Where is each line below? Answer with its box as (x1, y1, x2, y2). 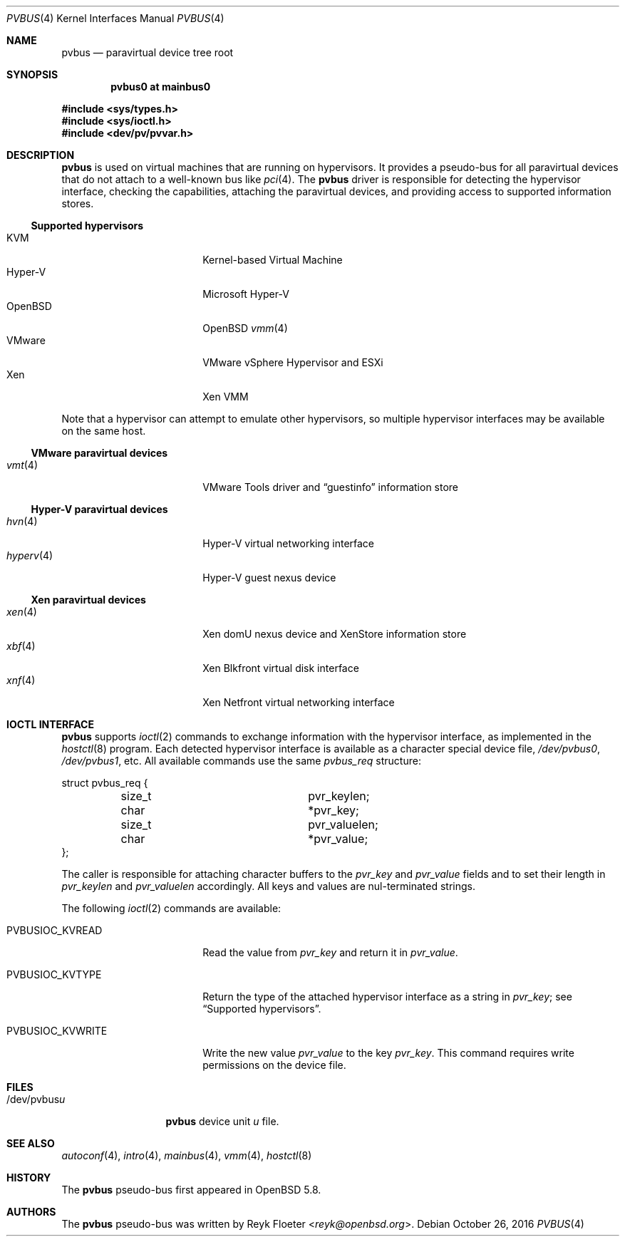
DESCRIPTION (6, 149, 75, 161)
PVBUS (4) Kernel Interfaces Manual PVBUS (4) (6, 12, 224, 24)
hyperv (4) (6, 549, 53, 562)
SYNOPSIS (6, 68, 58, 81)
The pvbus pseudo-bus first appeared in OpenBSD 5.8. (61, 1184, 321, 1196)
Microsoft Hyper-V (202, 288, 289, 300)
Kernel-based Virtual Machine (202, 254, 343, 266)
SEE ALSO (6, 1137, 55, 1149)
